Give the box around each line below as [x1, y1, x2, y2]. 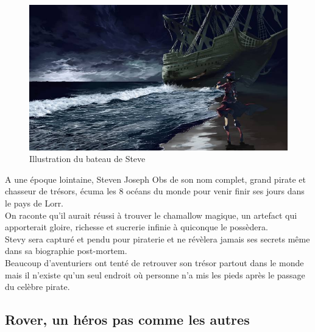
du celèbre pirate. [5, 280, 70, 293]
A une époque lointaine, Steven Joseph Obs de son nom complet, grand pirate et [5, 172, 306, 185]
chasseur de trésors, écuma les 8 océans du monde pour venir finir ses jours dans [5, 185, 305, 197]
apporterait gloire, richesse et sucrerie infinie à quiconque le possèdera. [5, 221, 268, 233]
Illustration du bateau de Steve [29, 152, 146, 165]
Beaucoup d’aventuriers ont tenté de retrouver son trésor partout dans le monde [5, 256, 304, 269]
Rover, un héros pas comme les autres [5, 310, 250, 329]
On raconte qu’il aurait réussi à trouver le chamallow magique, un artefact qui [5, 208, 297, 221]
